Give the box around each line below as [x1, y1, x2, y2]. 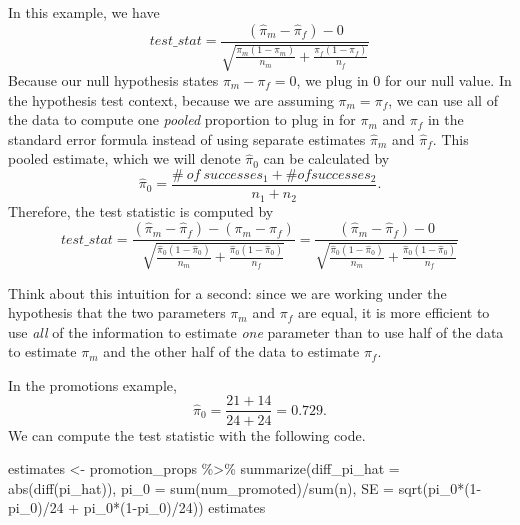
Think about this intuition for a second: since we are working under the [8, 282, 447, 303]
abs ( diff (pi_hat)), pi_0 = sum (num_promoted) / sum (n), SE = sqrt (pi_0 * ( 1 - [8, 477, 482, 498]
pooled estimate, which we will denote [8, 148, 241, 169]
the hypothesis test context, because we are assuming [8, 89, 334, 110]
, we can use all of [388, 89, 498, 110]
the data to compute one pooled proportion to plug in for [8, 109, 356, 130]
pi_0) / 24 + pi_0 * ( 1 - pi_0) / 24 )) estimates [8, 497, 266, 518]
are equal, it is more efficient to [297, 302, 490, 323]
